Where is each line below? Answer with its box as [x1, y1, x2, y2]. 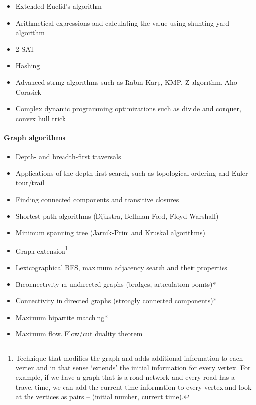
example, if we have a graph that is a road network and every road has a [15, 372, 235, 382]
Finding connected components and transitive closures [15, 194, 179, 204]
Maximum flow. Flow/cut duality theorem [15, 328, 143, 339]
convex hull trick [15, 113, 66, 123]
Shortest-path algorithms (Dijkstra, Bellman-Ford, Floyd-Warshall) [15, 210, 219, 221]
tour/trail [15, 177, 45, 188]
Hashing [15, 60, 40, 71]
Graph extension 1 [15, 244, 68, 256]
